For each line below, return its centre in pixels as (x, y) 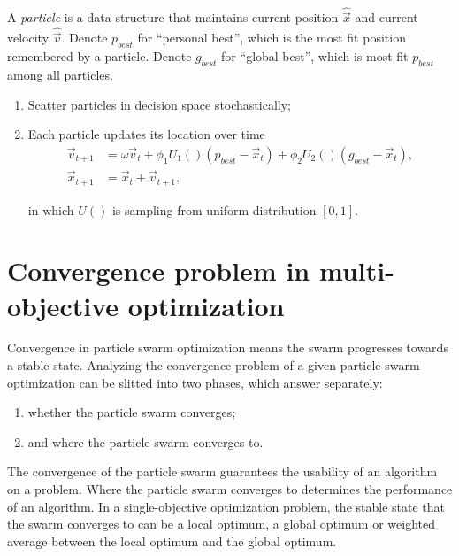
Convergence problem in (159, 270)
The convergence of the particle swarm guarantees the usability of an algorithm (222, 471)
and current (386, 17)
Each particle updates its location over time (146, 134)
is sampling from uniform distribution (214, 209)
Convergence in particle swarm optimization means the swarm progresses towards (228, 347)
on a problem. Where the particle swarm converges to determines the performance (230, 489)
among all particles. (60, 75)
